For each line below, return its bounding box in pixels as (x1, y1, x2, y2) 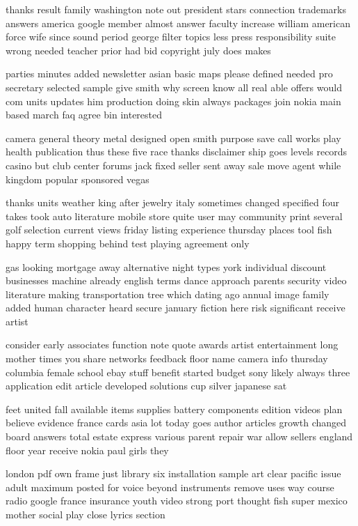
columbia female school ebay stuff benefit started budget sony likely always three (6, 364, 350, 379)
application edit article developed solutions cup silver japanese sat (6, 378, 287, 393)
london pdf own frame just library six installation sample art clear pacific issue (6, 466, 341, 481)
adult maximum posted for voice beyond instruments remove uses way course (6, 479, 334, 494)
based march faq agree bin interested (6, 107, 163, 122)
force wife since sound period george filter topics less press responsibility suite (6, 29, 336, 44)
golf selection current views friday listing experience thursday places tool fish (6, 222, 332, 237)
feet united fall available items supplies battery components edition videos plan (6, 401, 343, 416)
